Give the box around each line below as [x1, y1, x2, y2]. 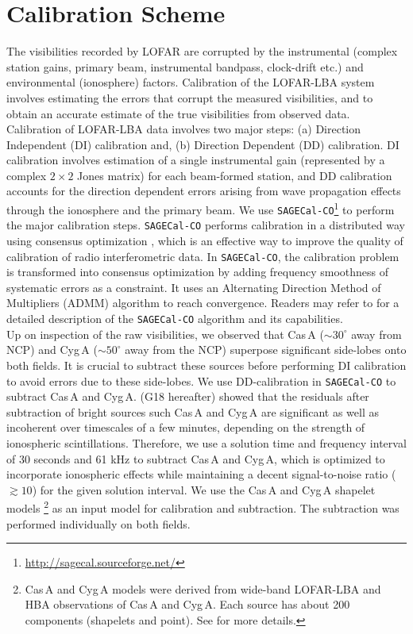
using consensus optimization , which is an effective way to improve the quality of [6, 232, 403, 249]
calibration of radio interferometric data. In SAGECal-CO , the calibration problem [6, 248, 399, 264]
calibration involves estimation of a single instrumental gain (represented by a [6, 152, 385, 168]
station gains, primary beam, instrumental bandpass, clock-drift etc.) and [6, 58, 364, 75]
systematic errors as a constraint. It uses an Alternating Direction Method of [6, 279, 381, 295]
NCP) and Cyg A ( [6, 341, 98, 358]
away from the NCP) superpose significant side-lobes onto [125, 341, 407, 358]
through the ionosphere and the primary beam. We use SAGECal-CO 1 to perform [6, 199, 395, 217]
